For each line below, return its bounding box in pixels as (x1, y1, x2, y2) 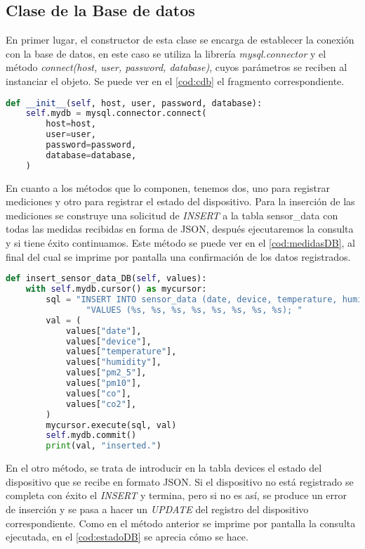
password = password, (46, 140, 137, 150)
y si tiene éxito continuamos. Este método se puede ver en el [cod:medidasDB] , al (6, 235, 355, 250)
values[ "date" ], (65, 325, 142, 336)
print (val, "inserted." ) (46, 441, 161, 451)
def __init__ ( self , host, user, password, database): (6, 98, 263, 108)
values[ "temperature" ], (65, 347, 177, 357)
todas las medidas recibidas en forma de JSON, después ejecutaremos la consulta (6, 221, 354, 236)
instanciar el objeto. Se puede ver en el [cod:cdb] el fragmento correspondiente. (6, 73, 345, 88)
